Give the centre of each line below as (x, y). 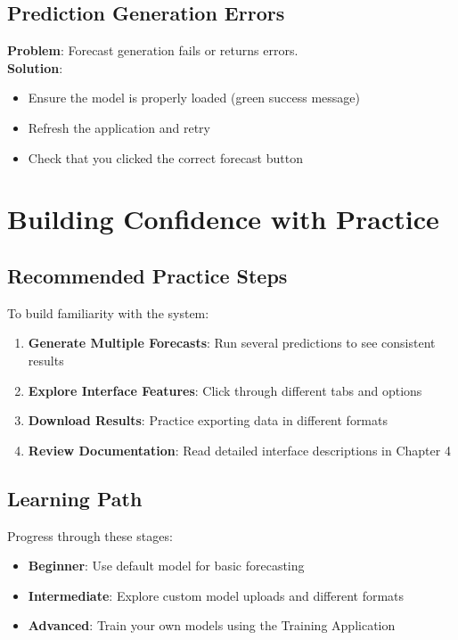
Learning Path (75, 498)
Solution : (35, 67)
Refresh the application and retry (119, 127)
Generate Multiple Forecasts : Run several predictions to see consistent (232, 343)
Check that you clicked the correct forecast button (165, 157)
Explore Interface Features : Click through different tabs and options (225, 390)
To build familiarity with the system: (108, 312)
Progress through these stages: (90, 535)
